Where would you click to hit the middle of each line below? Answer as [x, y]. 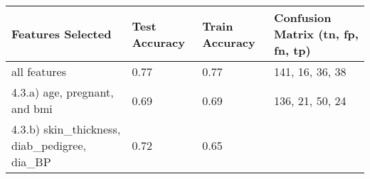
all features [39, 71]
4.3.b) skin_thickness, [66, 129]
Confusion [303, 17]
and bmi [32, 108]
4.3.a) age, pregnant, [63, 92]
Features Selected [62, 34]
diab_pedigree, [49, 145]
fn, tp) [292, 50]
